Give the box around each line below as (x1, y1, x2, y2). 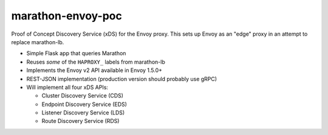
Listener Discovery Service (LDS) (41, 109, 125, 116)
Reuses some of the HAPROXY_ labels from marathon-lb (26, 58, 165, 65)
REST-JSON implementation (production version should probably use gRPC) (26, 75, 217, 82)
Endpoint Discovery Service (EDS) (41, 100, 128, 108)
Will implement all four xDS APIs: (26, 84, 109, 91)
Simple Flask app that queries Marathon (26, 50, 126, 57)
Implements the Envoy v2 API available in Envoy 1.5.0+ (26, 67, 163, 74)
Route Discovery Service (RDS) (41, 117, 120, 125)
